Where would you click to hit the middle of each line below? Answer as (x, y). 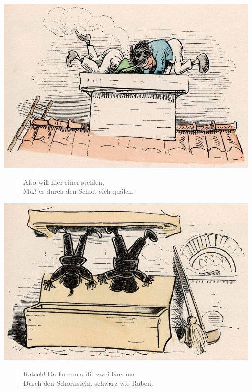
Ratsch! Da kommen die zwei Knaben (79, 373)
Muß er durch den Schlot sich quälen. (79, 191)
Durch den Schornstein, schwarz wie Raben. (88, 383)
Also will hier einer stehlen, (63, 181)
